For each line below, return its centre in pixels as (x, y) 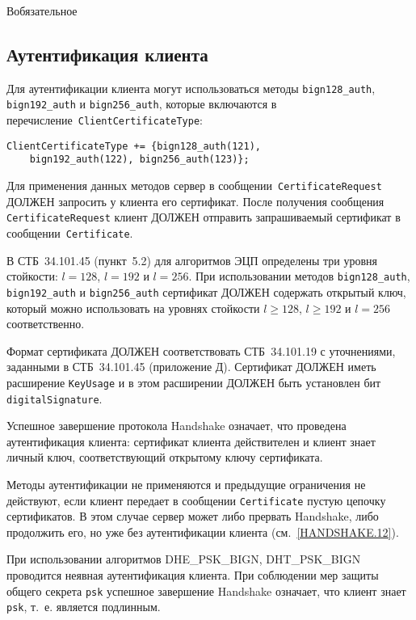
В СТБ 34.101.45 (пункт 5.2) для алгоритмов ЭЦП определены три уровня (192, 260)
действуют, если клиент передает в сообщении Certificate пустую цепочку (196, 500)
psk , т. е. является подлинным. (84, 607)
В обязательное (42, 11)
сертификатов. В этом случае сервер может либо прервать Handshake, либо (193, 516)
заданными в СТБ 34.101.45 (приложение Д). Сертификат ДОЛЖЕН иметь (191, 367)
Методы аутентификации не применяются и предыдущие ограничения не (186, 485)
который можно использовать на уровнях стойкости (133, 308)
